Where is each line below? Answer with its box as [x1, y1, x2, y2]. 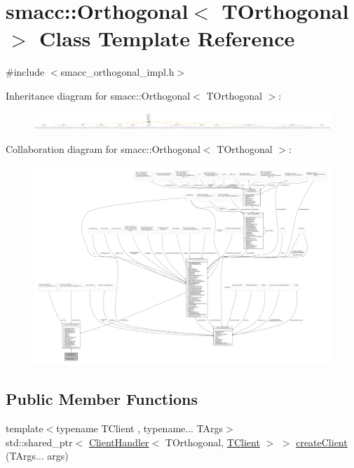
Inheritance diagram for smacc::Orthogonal [6, 88, 191, 102]
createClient [296, 434, 348, 449]
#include [6, 65, 45, 79]
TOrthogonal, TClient [165, 434, 260, 449]
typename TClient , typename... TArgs [56, 421, 224, 436]
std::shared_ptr [6, 434, 73, 449]
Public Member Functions [6, 388, 198, 410]
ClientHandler [88, 434, 149, 449]
